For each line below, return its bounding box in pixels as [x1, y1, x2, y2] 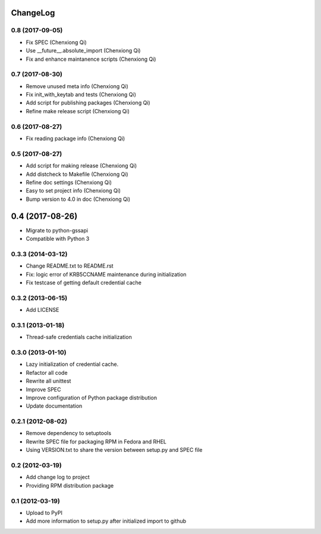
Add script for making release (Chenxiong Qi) [26, 162, 137, 169]
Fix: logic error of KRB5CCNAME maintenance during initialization [26, 271, 187, 278]
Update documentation [26, 402, 83, 409]
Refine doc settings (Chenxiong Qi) [26, 179, 112, 186]
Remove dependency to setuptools [26, 430, 112, 437]
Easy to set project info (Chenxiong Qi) [26, 187, 121, 194]
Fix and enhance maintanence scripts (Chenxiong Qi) [26, 55, 156, 63]
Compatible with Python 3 [26, 235, 90, 242]
